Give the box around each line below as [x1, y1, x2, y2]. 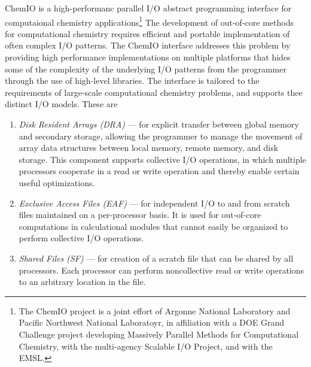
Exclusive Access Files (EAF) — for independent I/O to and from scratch [19, 196, 290, 209]
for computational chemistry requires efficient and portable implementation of [5, 27, 290, 40]
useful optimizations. [19, 176, 95, 189]
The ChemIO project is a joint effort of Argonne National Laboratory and [19, 304, 291, 317]
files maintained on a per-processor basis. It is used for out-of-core [19, 208, 261, 221]
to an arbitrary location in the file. [19, 275, 146, 288]
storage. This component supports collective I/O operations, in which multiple [19, 153, 306, 165]
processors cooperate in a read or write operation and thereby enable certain [19, 165, 300, 177]
